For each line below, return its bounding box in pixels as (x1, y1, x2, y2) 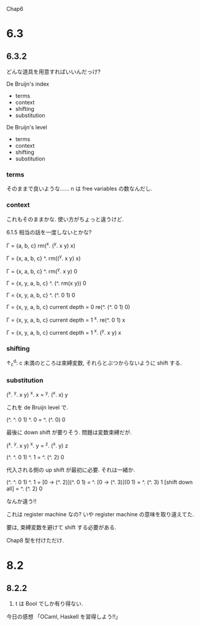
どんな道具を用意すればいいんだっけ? (6, 68, 101, 75)
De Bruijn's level (6, 124, 47, 131)
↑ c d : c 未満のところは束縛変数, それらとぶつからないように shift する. (6, 358, 182, 368)
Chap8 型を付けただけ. (6, 536, 64, 544)
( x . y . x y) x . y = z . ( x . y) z (6, 441, 69, 449)
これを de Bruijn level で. (6, 403, 69, 411)
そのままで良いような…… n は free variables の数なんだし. (6, 185, 153, 193)
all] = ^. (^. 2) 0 (6, 485, 43, 492)
